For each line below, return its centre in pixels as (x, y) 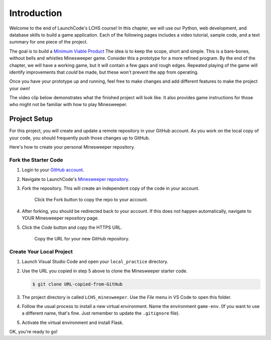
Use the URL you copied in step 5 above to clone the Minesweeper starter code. (105, 271)
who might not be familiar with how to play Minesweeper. (68, 105)
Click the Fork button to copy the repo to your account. (91, 200)
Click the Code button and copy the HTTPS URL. (72, 227)
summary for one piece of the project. (48, 42)
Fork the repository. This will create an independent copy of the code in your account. (111, 188)
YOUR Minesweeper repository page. (60, 218)
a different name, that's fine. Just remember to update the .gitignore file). (101, 313)
